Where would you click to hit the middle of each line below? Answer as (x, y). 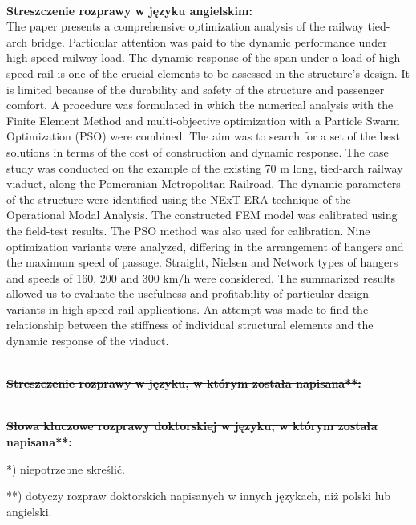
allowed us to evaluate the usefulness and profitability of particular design (188, 293)
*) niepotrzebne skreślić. (66, 468)
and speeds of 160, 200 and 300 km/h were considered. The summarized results (201, 277)
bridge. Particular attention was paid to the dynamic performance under (209, 41)
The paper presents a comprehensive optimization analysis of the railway (185, 26)
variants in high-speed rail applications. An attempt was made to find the (188, 309)
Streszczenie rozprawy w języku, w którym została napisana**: (184, 383)
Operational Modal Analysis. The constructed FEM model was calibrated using (202, 215)
